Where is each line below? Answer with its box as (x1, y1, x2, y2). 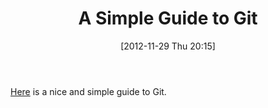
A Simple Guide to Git (78, 7, 258, 30)
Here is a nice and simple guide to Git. (10, 85, 167, 97)
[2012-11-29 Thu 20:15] (120, 40, 216, 52)
